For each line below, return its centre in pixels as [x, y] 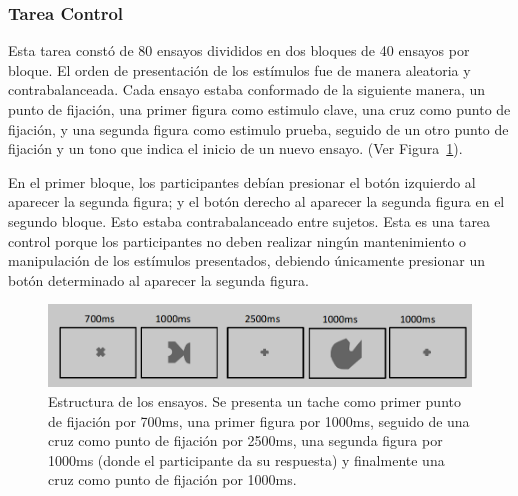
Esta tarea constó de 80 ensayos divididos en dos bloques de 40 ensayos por [239, 50]
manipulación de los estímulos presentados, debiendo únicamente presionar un [246, 260]
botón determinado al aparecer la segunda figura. [158, 279]
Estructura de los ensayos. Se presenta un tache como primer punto [254, 401]
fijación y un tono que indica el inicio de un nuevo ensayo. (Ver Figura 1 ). [235, 148]
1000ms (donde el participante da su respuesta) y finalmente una [246, 459]
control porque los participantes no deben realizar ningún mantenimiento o [237, 240]
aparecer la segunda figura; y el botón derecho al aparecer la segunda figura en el [256, 201]
